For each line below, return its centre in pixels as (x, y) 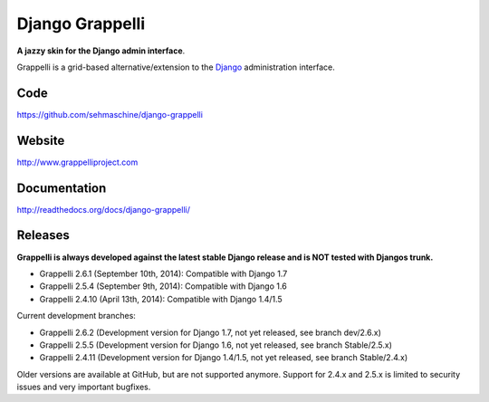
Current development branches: (76, 316)
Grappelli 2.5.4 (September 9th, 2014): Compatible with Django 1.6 (163, 286)
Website (41, 140)
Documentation (62, 188)
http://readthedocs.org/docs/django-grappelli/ (103, 209)
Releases (43, 235)
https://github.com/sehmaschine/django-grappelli (110, 114)
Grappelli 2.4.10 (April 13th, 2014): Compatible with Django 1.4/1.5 (161, 299)
